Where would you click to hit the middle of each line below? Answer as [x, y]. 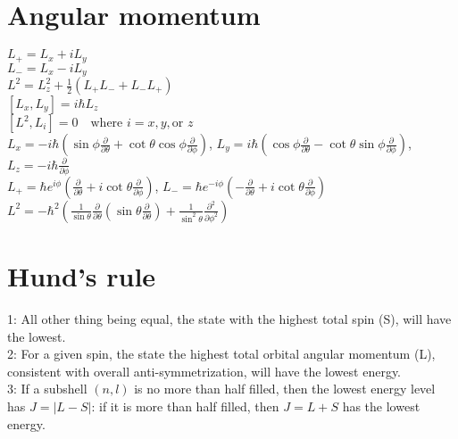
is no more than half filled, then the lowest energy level [285, 389]
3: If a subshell [47, 389]
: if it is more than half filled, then [185, 406]
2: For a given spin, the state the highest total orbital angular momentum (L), [221, 354]
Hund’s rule [82, 276]
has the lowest [381, 406]
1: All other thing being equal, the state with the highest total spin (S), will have [229, 318]
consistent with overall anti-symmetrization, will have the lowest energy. [204, 371]
